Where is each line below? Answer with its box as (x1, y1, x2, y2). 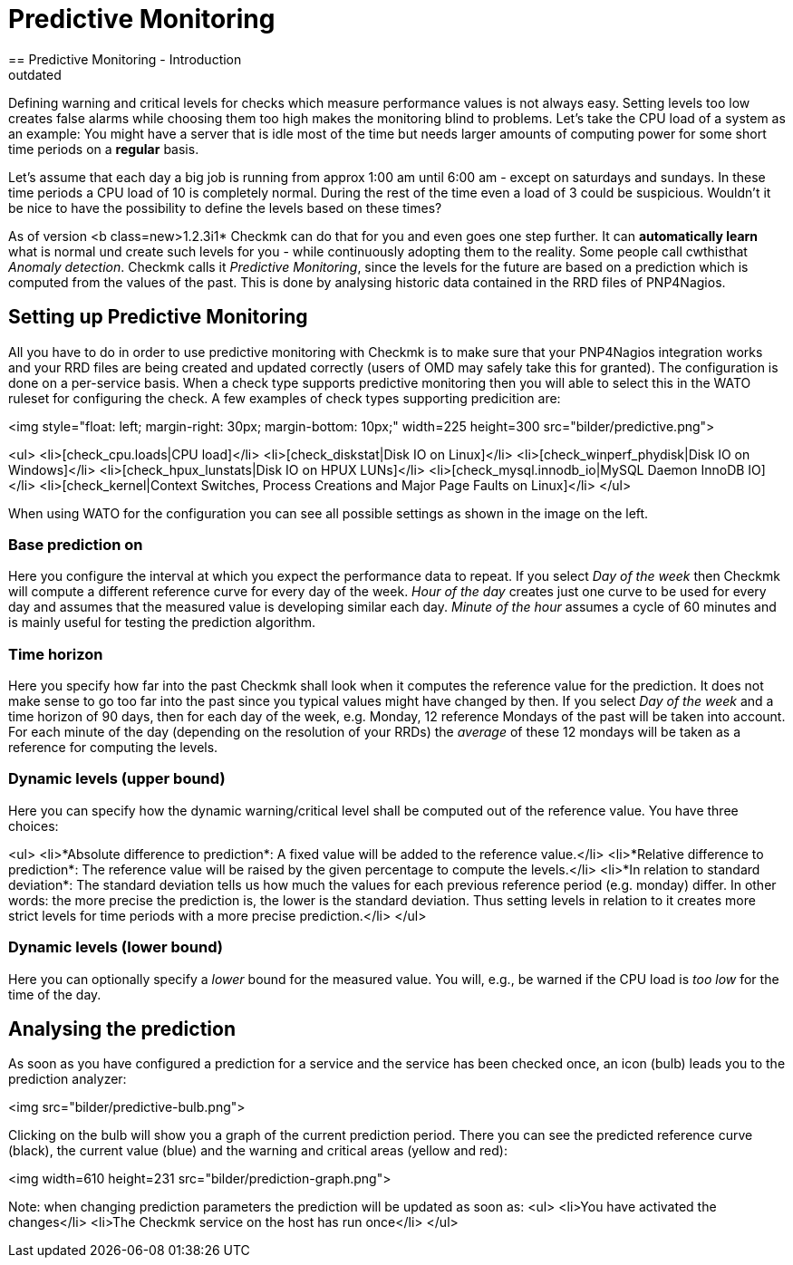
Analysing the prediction (8, 1018, 236, 1041)
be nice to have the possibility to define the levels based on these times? (8, 199, 442, 216)
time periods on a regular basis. (8, 140, 199, 157)
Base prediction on (8, 535, 143, 554)
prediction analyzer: (8, 1071, 127, 1087)
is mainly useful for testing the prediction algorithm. (8, 614, 315, 631)
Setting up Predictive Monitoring (8, 305, 308, 329)
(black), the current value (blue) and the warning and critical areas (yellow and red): (8, 1143, 508, 1159)
